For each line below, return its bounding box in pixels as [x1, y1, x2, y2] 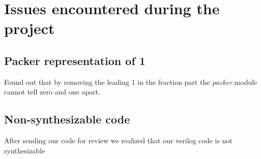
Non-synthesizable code [4, 111, 130, 127]
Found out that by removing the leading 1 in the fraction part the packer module [4, 76, 257, 87]
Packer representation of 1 [4, 52, 146, 68]
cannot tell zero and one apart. [4, 86, 101, 97]
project [4, 18, 55, 39]
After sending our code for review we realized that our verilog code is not [4, 135, 233, 146]
